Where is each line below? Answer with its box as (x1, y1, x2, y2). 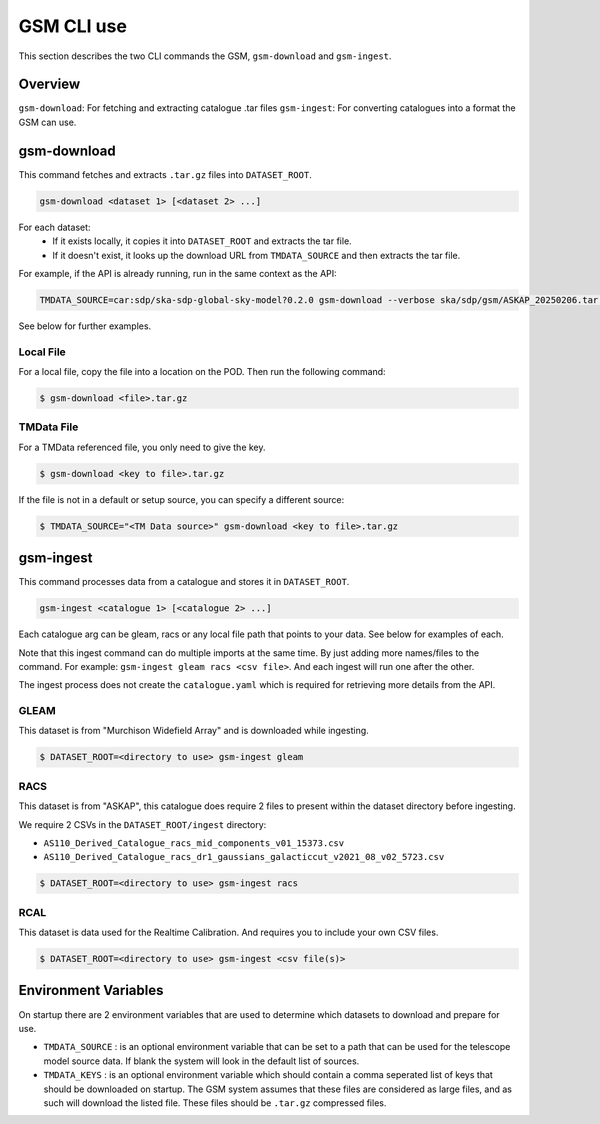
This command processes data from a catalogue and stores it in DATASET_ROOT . (18, 576, 350, 588)
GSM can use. (18, 116, 77, 128)
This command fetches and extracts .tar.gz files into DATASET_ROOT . (18, 168, 312, 180)
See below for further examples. (18, 320, 152, 332)
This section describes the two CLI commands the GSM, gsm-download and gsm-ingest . (18, 50, 392, 62)
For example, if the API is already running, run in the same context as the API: (18, 267, 337, 279)
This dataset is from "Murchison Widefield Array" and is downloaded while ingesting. (18, 725, 369, 737)
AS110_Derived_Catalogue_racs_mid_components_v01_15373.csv (43, 837, 345, 849)
